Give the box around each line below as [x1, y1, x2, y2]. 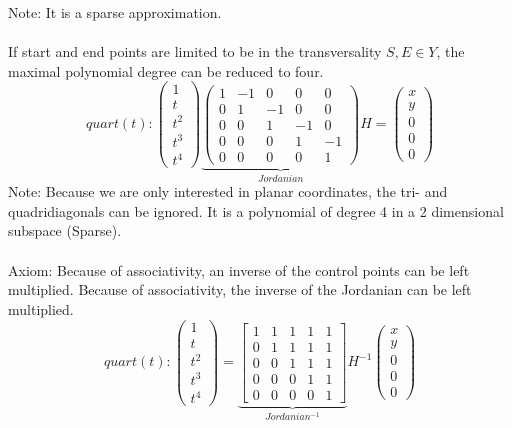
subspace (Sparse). [8, 220, 122, 241]
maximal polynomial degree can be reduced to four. [8, 60, 324, 81]
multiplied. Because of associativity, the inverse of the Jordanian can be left [8, 279, 472, 300]
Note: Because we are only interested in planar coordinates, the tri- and [8, 181, 448, 202]
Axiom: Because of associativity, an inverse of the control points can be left [8, 259, 470, 280]
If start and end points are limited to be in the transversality [8, 41, 382, 62]
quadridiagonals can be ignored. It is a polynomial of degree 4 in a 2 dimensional [8, 200, 504, 221]
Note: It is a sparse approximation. [8, 2, 222, 22]
